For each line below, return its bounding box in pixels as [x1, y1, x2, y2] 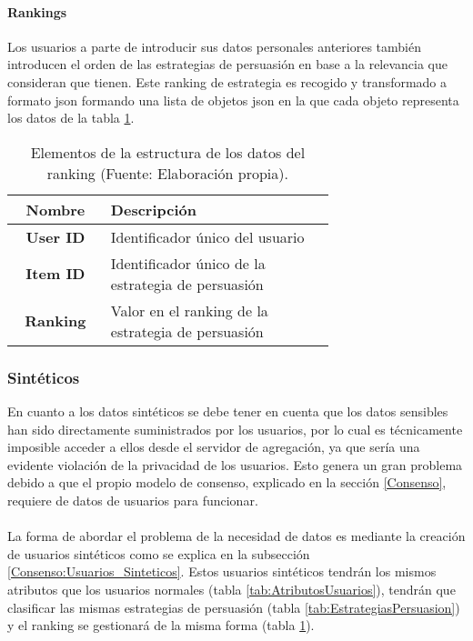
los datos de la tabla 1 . [7, 108, 135, 127]
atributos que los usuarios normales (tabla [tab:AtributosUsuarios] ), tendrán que [7, 579, 456, 598]
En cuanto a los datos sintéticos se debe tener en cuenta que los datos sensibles [7, 401, 448, 420]
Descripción [110, 198, 196, 220]
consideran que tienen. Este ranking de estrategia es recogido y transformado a [7, 72, 448, 91]
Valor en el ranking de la [110, 299, 268, 321]
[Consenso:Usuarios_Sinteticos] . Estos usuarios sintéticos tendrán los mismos [7, 562, 437, 581]
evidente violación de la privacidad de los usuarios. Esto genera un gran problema [7, 455, 463, 474]
